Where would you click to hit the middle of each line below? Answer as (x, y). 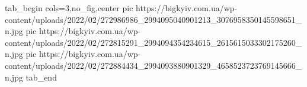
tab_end (41, 77)
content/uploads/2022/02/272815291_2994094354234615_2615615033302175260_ (153, 42)
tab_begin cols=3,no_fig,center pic (69, 8)
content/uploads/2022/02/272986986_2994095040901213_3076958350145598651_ (153, 19)
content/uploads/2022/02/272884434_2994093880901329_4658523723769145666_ (153, 65)
